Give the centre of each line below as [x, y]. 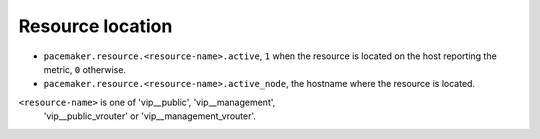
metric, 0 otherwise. [85, 69]
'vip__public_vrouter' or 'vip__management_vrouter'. [150, 116]
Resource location [95, 26]
